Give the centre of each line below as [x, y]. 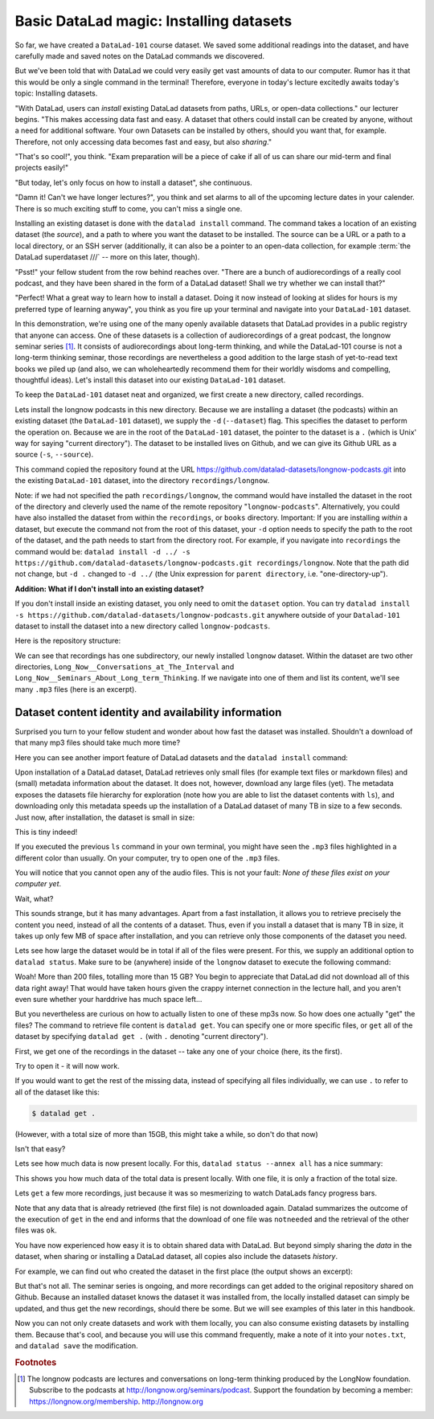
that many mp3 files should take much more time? [98, 742]
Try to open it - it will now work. [68, 1065]
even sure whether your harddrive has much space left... [108, 999]
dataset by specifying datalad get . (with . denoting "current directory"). [141, 1037]
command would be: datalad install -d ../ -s [102, 551]
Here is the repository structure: [68, 641]
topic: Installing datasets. [56, 93]
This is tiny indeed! [46, 832]
